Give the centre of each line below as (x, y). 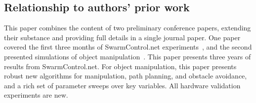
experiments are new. (36, 95)
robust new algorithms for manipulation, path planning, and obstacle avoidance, (126, 76)
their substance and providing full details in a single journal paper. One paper (122, 37)
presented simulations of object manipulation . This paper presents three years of (128, 56)
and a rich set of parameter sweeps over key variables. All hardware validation (122, 85)
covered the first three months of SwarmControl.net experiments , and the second (128, 47)
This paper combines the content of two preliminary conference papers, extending (128, 28)
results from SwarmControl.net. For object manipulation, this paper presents (120, 66)
